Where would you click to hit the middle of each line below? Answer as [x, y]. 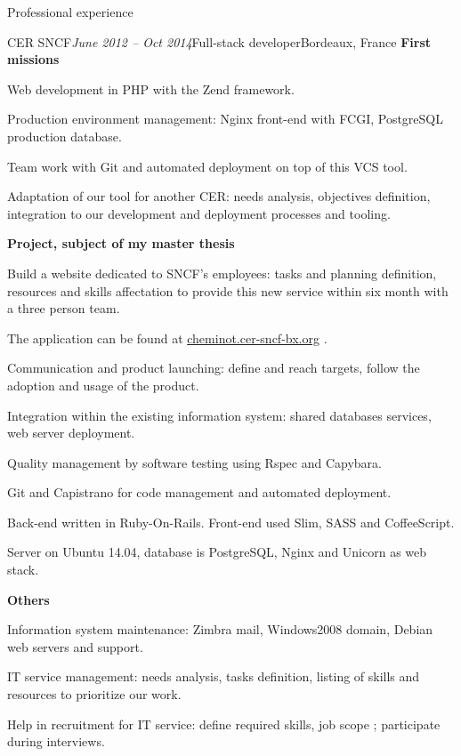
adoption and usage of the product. [103, 385]
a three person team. [64, 308]
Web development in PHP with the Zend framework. [151, 88]
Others [28, 599]
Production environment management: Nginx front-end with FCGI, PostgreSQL [225, 119]
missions [33, 59]
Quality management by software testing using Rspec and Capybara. [194, 462]
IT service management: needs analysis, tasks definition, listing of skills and [214, 676]
